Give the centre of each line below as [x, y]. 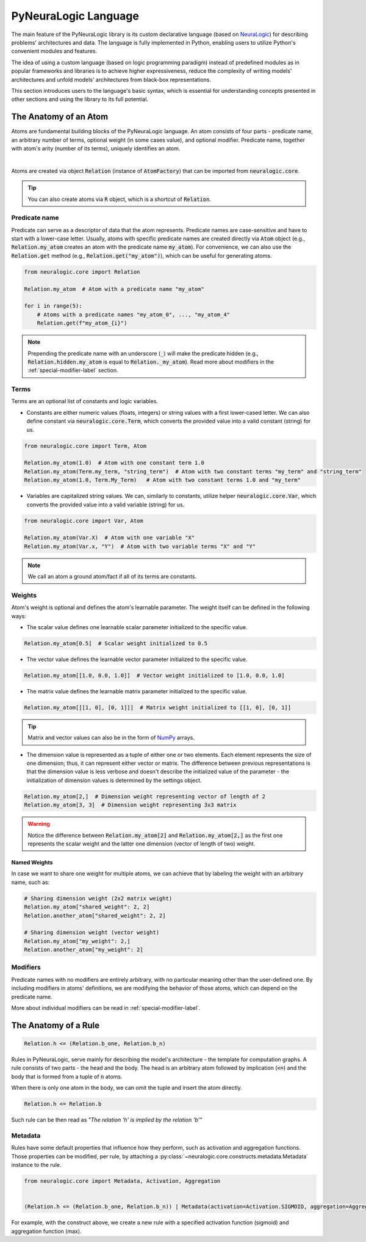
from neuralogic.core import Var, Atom [84, 521]
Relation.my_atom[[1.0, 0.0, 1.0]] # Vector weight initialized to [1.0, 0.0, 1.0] [154, 675]
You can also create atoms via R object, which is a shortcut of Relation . [120, 199]
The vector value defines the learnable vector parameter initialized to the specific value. [137, 659]
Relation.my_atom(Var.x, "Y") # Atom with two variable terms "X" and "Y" [140, 546]
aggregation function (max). [46, 1231]
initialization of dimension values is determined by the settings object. [114, 780]
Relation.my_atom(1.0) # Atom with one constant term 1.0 [114, 463]
